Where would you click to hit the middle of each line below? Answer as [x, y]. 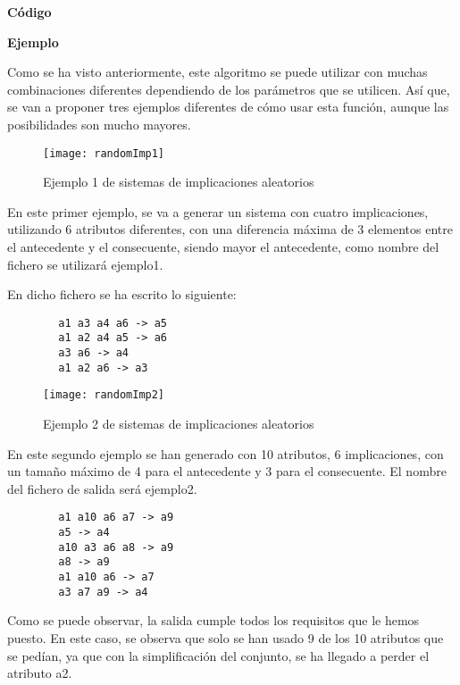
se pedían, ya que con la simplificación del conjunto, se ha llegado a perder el [218, 655]
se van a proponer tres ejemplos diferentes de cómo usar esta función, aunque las [228, 107]
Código [29, 12]
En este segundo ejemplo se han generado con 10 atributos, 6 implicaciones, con [226, 453]
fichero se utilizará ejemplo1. [85, 264]
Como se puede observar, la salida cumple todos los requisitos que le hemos [213, 620]
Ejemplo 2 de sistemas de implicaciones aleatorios [179, 424]
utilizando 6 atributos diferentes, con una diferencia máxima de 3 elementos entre [230, 229]
